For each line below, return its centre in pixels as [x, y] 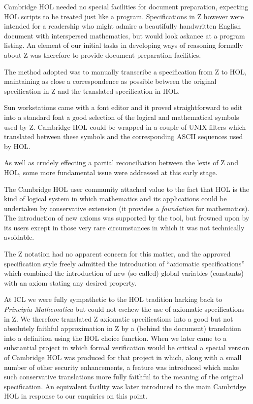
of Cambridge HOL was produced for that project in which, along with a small [123, 357]
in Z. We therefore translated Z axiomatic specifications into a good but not [119, 318]
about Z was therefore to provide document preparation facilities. [103, 55]
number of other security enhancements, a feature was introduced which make [122, 367]
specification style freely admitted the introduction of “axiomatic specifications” [124, 263]
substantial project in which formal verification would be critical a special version [127, 348]
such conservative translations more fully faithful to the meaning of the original [124, 377]
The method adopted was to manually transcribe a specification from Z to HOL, [125, 71]
